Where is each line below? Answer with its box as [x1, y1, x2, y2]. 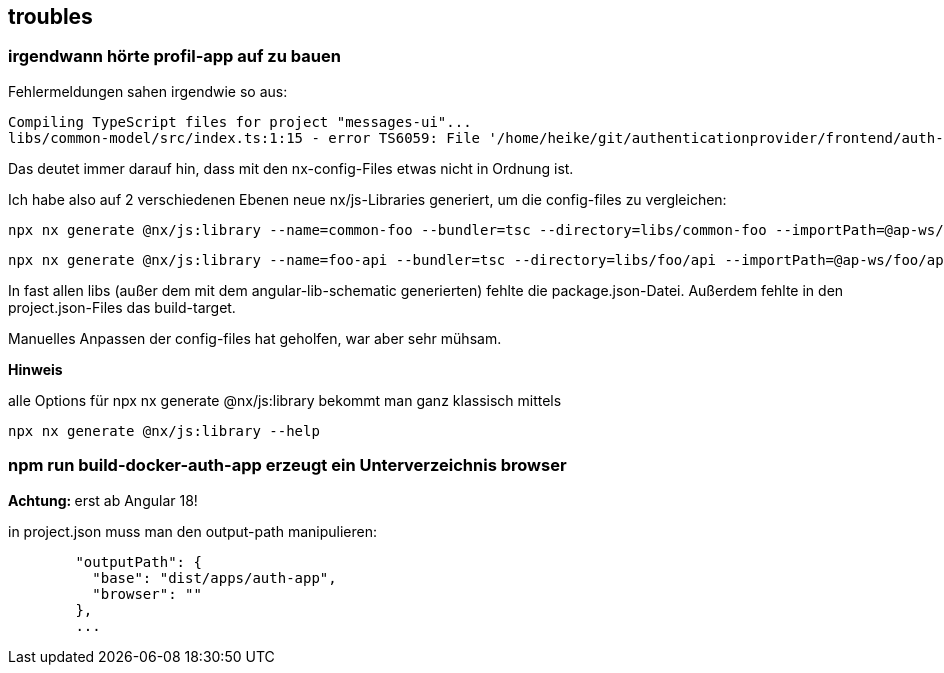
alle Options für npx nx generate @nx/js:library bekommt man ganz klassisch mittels [8, 391, 562, 409]
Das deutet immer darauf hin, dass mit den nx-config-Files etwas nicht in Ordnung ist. [8, 159, 574, 177]
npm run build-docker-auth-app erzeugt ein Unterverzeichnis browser [8, 455, 567, 476]
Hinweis [8, 360, 63, 378]
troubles [8, 4, 93, 29]
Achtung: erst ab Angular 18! [8, 491, 198, 509]
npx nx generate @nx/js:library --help [8, 422, 320, 439]
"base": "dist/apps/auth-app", [92, 569, 337, 586]
